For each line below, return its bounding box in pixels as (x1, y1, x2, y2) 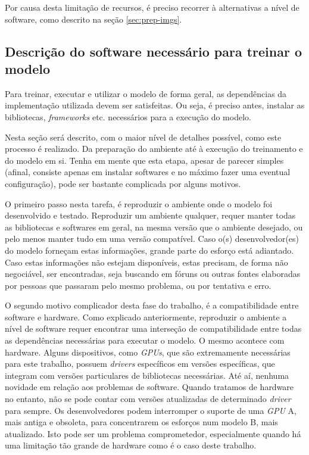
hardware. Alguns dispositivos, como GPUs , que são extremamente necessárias (5, 345, 291, 358)
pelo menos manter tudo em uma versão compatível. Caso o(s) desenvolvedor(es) (5, 232, 299, 245)
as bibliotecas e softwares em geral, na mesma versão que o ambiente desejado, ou (5, 220, 303, 233)
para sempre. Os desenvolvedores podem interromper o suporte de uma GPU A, (5, 404, 296, 416)
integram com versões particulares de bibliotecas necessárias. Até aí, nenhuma (5, 369, 289, 381)
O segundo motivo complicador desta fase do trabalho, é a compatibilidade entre (5, 299, 299, 311)
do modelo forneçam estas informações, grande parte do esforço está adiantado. (5, 244, 294, 256)
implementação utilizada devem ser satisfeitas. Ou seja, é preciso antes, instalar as (5, 99, 305, 111)
